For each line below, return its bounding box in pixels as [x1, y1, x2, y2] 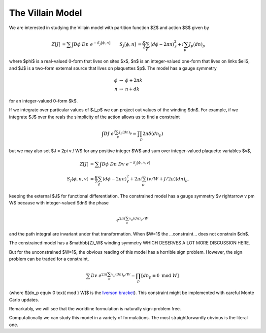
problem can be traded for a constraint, [9, 256, 89, 262]
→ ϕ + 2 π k [119, 78, 143, 83]
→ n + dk [119, 86, 140, 92]
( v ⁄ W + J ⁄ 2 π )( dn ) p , [147, 176, 189, 183]
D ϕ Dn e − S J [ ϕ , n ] [73, 41, 111, 47]
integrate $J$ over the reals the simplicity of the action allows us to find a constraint [9, 114, 180, 120]
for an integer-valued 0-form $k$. [9, 98, 78, 103]
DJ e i [103, 130, 115, 136]
